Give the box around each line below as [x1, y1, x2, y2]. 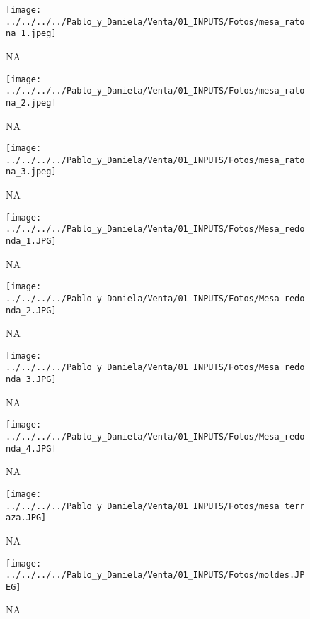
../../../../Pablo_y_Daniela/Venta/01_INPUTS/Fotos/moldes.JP [6, 570, 305, 581]
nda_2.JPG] [6, 305, 57, 316]
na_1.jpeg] [6, 28, 57, 39]
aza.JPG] [6, 513, 47, 523]
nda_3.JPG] [6, 374, 57, 385]
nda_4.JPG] [6, 443, 57, 454]
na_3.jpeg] [6, 167, 57, 177]
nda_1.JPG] [6, 236, 57, 246]
